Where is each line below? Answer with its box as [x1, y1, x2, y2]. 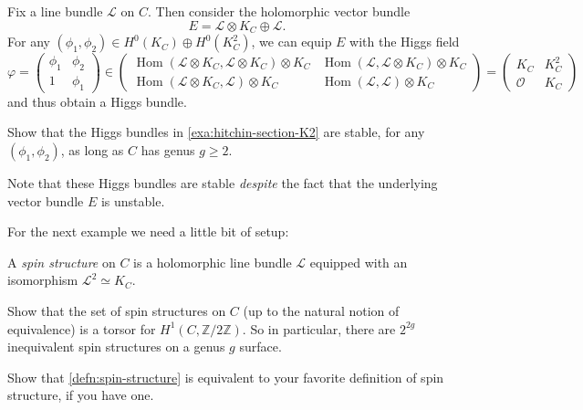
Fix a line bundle [7, 2, 103, 20]
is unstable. [100, 191, 165, 210]
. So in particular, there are [242, 319, 396, 338]
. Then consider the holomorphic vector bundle [148, 2, 411, 20]
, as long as [60, 140, 124, 159]
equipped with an [309, 252, 408, 271]
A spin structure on [7, 252, 116, 271]
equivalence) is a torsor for [7, 319, 156, 338]
